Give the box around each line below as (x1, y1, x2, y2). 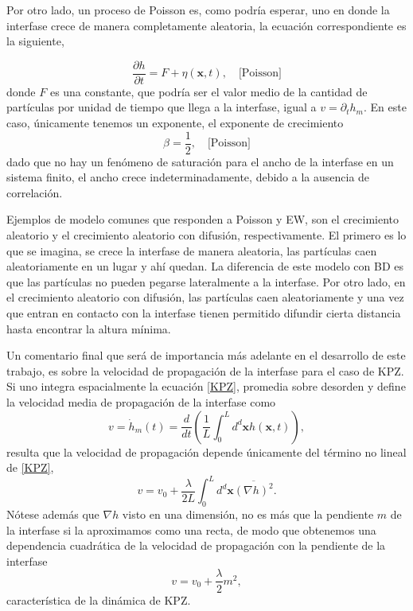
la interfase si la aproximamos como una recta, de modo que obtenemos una (6, 521, 376, 538)
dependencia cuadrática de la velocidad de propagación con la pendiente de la (6, 537, 386, 554)
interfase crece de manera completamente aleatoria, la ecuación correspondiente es (6, 17, 407, 33)
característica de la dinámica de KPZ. (6, 591, 191, 608)
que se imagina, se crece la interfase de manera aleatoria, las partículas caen (6, 242, 377, 259)
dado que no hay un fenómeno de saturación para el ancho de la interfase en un (6, 153, 394, 169)
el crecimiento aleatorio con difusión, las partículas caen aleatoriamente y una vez (6, 289, 404, 305)
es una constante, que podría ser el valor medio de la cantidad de (49, 83, 368, 99)
